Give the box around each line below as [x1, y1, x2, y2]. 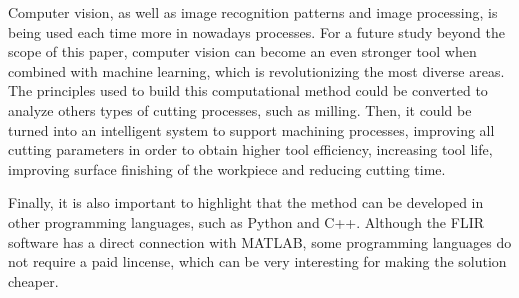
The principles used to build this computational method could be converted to [8, 80, 488, 101]
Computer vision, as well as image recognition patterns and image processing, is [8, 2, 498, 22]
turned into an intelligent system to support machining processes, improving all [8, 119, 495, 140]
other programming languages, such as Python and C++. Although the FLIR [8, 211, 484, 232]
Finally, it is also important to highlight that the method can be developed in [8, 192, 484, 213]
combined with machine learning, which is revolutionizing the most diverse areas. [8, 60, 505, 81]
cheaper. [8, 270, 59, 291]
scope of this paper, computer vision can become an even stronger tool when [8, 41, 477, 62]
